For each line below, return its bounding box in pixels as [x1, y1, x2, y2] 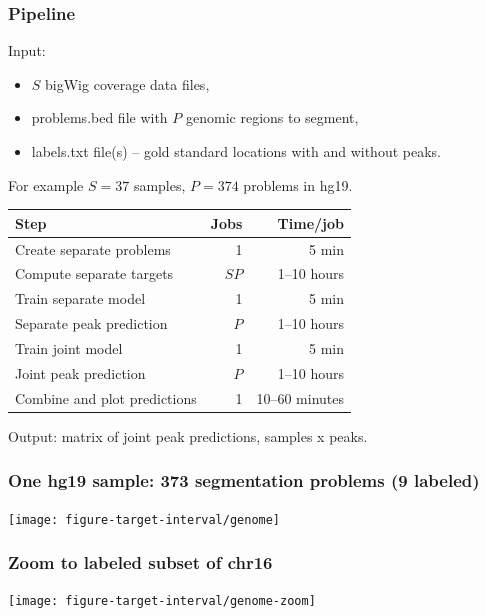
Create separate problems [15, 238, 171, 259]
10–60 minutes [256, 387, 344, 408]
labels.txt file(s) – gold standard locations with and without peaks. [31, 141, 441, 161]
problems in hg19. [243, 174, 353, 195]
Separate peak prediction [15, 313, 168, 334]
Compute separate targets [15, 263, 174, 284]
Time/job [277, 212, 344, 233]
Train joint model [15, 337, 123, 358]
